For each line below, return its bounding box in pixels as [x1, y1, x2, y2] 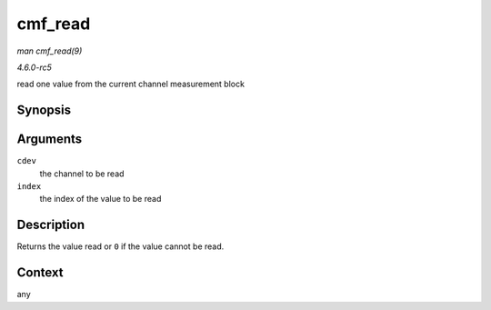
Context [16, 265, 64, 281]
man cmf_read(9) [16, 45, 83, 56]
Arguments [16, 132, 83, 147]
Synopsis [16, 103, 72, 118]
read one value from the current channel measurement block [16, 78, 245, 90]
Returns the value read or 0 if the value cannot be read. [16, 241, 225, 252]
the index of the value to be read [39, 194, 162, 205]
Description [16, 217, 85, 233]
